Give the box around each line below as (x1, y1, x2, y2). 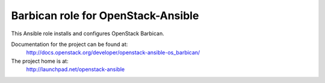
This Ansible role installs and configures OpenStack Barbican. (11, 30, 165, 37)
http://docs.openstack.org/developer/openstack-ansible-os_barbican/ (26, 49, 200, 56)
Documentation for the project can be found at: (11, 41, 128, 48)
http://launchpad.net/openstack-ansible (26, 66, 125, 73)
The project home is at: (11, 57, 69, 64)
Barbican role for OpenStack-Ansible (11, 9, 199, 22)
